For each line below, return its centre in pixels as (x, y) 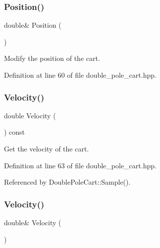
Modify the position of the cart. (52, 58)
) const (15, 132)
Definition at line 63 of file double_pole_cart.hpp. (80, 165)
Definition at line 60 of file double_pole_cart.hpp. (80, 75)
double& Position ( (33, 25)
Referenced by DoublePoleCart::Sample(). (67, 182)
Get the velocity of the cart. (47, 149)
